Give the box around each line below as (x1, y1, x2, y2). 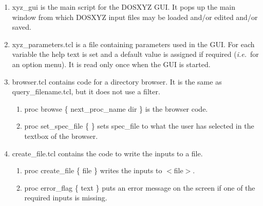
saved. (12, 22, 31, 32)
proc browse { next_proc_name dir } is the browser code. (24, 103, 208, 114)
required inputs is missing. (24, 192, 107, 203)
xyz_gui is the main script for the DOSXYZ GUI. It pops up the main (12, 2, 236, 12)
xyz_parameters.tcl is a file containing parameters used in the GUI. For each (12, 38, 255, 49)
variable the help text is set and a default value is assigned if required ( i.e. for (12, 49, 259, 59)
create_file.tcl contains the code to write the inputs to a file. (12, 148, 203, 158)
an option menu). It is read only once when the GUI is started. (12, 58, 211, 69)
